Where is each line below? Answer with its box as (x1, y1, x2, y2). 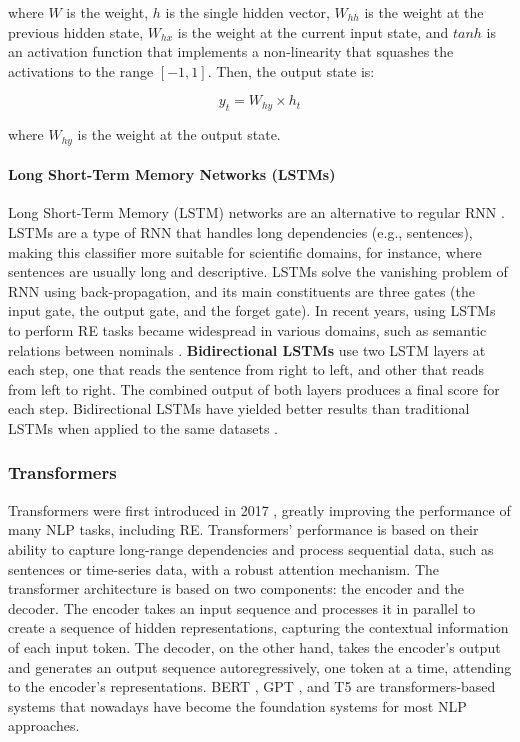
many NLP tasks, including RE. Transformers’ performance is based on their (8, 519, 479, 540)
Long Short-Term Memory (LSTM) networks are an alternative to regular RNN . (8, 202, 505, 223)
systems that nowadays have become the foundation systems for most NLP (8, 695, 467, 716)
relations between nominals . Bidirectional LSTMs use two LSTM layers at (8, 339, 486, 360)
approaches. (8, 715, 80, 736)
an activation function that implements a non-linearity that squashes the (8, 41, 454, 62)
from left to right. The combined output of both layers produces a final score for (8, 378, 500, 399)
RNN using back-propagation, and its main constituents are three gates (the (8, 280, 475, 301)
